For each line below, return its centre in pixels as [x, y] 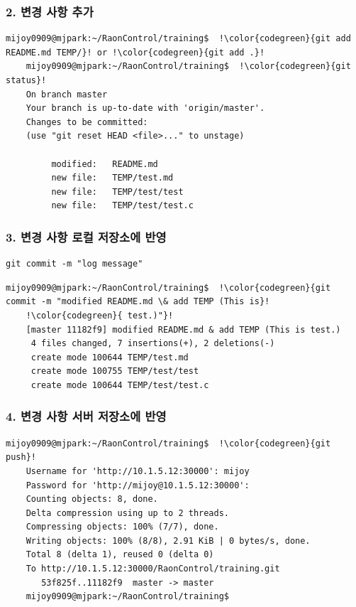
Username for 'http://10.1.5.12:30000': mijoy [138, 471]
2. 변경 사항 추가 [50, 11]
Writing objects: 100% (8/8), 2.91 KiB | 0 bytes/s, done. [168, 541]
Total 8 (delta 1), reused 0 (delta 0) [120, 555]
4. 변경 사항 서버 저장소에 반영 [86, 416]
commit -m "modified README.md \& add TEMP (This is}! [138, 302]
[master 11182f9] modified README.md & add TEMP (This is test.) [183, 329]
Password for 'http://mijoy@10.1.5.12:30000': [138, 485]
